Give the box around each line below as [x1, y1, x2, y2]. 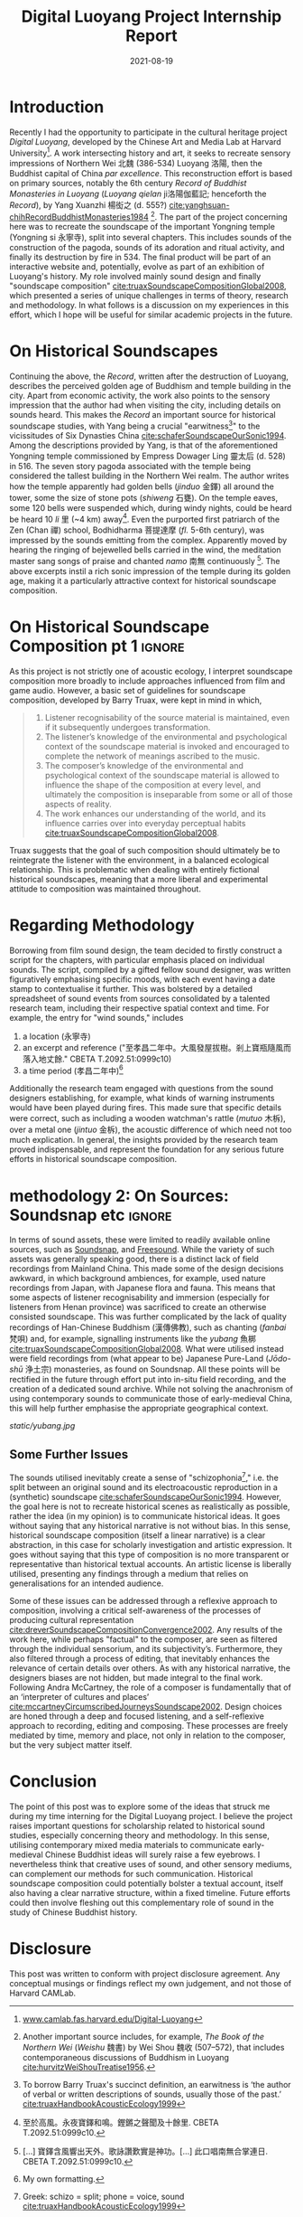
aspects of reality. [44, 798, 112, 809]
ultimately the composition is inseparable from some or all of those [44, 788, 293, 799]
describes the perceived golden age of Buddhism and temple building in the [9, 380, 291, 391]
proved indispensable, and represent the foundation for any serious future [9, 1144, 284, 1155]
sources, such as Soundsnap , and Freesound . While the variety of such [9, 1244, 275, 1255]
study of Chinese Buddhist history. [9, 1906, 138, 1918]
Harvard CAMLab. [9, 1987, 77, 1998]
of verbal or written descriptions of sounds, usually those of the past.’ [22, 2089, 282, 2099]
